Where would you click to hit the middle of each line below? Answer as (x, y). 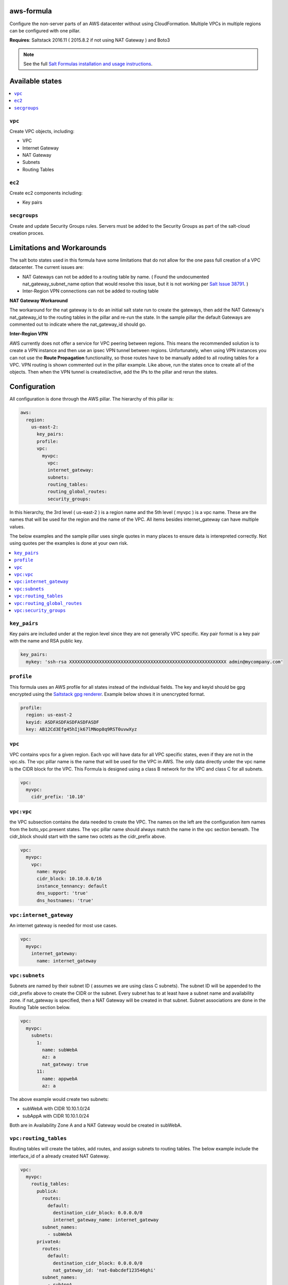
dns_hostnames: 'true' (65, 900)
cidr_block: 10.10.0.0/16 (69, 879)
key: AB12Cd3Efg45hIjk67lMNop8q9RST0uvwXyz (82, 729)
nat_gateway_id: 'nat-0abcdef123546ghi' (104, 1270)
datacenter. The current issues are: (47, 267)
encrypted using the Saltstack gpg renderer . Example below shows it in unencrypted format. (107, 694)
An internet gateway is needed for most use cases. (64, 926)
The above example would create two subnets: (59, 1099)
